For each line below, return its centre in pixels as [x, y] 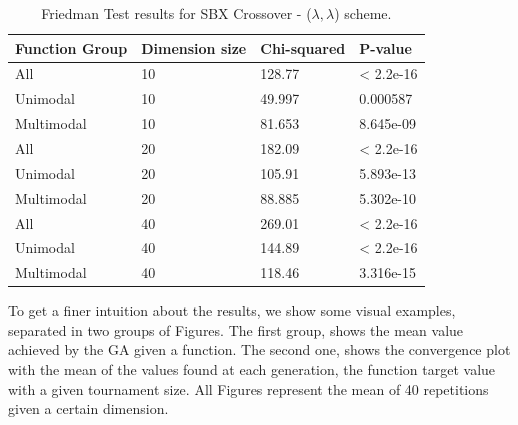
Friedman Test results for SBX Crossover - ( [176, 13]
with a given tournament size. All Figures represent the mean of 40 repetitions [248, 388]
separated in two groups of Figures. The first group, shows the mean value [236, 329]
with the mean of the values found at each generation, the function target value [252, 369]
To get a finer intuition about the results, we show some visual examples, [232, 310]
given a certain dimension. [88, 408]
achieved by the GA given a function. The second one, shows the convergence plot [259, 349]
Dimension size [194, 47]
